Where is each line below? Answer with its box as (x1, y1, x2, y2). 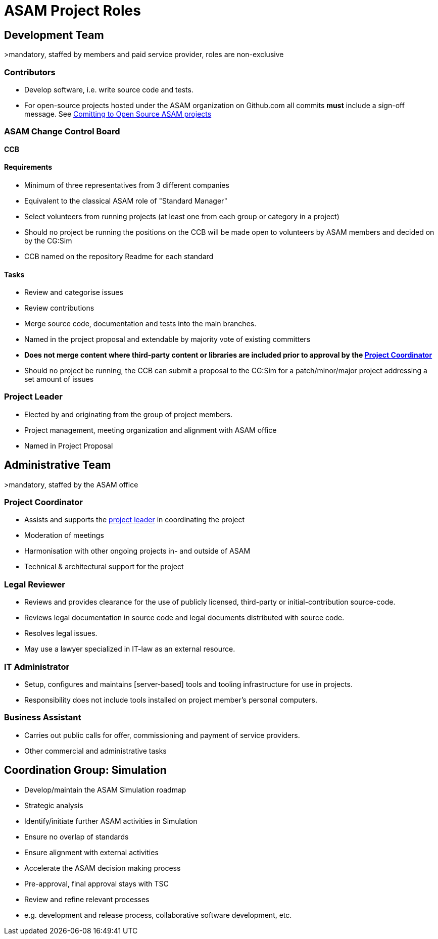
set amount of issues (24, 375, 94, 384)
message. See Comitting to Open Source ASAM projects (24, 109, 212, 118)
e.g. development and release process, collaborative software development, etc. (24, 910, 292, 919)
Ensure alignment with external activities (24, 848, 159, 857)
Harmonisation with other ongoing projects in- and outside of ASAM (24, 547, 251, 556)
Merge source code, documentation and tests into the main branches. (24, 319, 257, 328)
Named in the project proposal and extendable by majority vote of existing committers (24, 335, 311, 344)
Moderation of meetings (24, 531, 104, 540)
